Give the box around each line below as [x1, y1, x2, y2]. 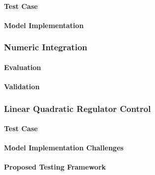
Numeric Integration [4, 41, 87, 53]
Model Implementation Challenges [4, 142, 124, 153]
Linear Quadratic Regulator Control [4, 102, 151, 114]
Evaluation [4, 62, 41, 72]
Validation [4, 81, 40, 91]
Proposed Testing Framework [4, 162, 106, 172]
